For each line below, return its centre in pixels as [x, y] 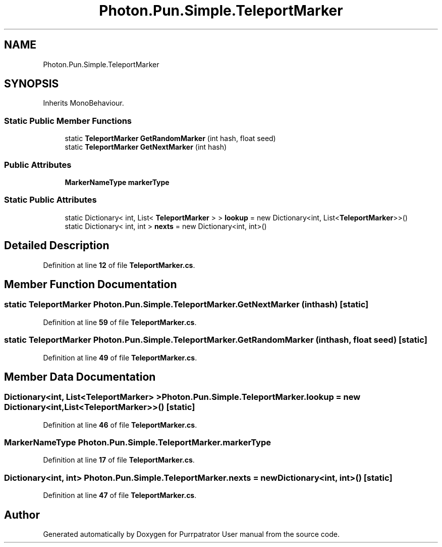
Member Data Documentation [80, 377]
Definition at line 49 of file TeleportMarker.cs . [120, 357]
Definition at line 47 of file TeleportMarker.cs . [120, 495]
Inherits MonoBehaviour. [84, 103]
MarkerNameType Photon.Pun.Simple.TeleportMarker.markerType [138, 443]
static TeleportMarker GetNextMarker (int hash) [146, 147]
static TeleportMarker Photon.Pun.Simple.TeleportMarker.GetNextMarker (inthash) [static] [186, 305]
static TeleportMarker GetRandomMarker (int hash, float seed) [170, 139]
